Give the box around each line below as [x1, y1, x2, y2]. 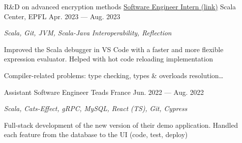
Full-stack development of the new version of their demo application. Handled [4, 119, 238, 130]
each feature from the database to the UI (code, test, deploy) [4, 129, 188, 140]
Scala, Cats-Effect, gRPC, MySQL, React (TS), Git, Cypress [4, 103, 187, 114]
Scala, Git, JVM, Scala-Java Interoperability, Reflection [4, 28, 172, 38]
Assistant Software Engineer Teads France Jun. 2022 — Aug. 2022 [4, 86, 204, 97]
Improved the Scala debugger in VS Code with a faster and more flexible [4, 44, 223, 54]
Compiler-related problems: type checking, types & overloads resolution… [4, 70, 224, 80]
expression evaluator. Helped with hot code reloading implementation [4, 54, 213, 64]
